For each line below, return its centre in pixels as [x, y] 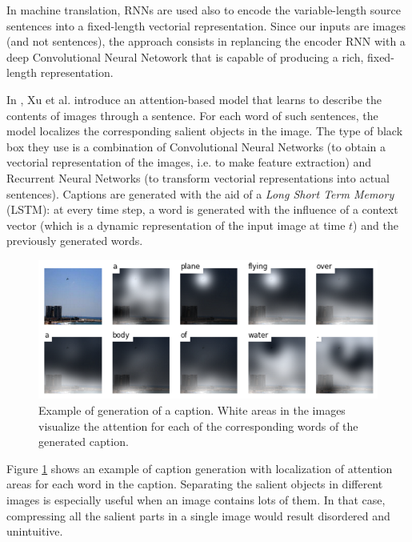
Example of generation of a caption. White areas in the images [192, 410]
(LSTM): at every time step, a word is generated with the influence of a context [202, 209]
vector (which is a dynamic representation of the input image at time [176, 225]
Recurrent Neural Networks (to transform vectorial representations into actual [198, 177]
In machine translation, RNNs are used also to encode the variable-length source [204, 10]
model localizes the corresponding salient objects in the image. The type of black [205, 131]
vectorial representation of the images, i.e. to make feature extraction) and [189, 162]
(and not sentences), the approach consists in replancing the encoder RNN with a [206, 41]
